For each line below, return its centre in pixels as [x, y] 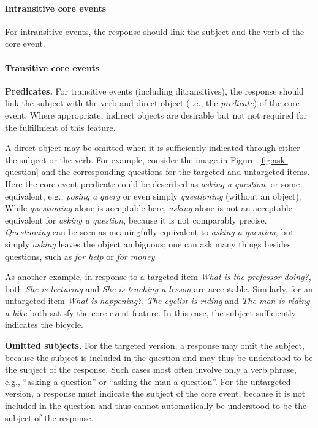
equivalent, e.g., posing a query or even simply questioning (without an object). [153, 196]
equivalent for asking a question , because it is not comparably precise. [136, 220]
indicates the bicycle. [44, 325]
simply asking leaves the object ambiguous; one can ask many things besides [148, 243]
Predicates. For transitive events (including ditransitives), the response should [154, 91]
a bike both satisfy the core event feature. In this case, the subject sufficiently [150, 312]
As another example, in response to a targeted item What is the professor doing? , [158, 277]
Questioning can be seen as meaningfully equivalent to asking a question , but [150, 232]
